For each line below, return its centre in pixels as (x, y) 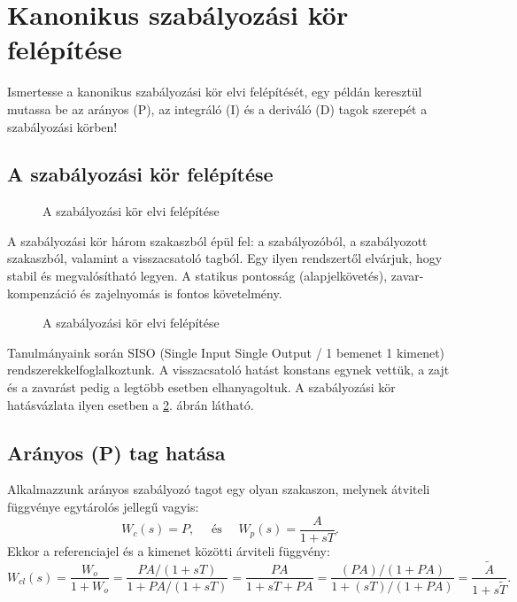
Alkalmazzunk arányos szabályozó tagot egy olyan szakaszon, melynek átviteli (219, 489)
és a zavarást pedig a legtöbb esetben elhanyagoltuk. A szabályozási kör (201, 387)
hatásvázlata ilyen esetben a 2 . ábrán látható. (131, 404)
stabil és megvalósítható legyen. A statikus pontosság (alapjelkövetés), (197, 276)
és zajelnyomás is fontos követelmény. (181, 293)
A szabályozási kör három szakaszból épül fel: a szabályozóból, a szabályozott (217, 240)
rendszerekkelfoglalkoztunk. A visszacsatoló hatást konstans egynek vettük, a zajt (228, 370)
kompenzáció (42, 293)
